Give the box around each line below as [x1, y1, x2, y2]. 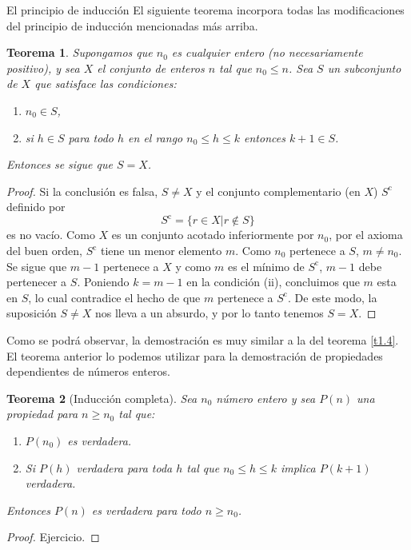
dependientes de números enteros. [6, 363, 170, 380]
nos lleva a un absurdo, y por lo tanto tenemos [94, 305, 324, 321]
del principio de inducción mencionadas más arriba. [6, 17, 258, 34]
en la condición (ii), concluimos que [186, 273, 360, 290]
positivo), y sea [6, 59, 80, 76]
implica [280, 459, 316, 476]
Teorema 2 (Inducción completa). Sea [6, 389, 198, 406]
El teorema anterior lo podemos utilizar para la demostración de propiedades [6, 347, 383, 364]
